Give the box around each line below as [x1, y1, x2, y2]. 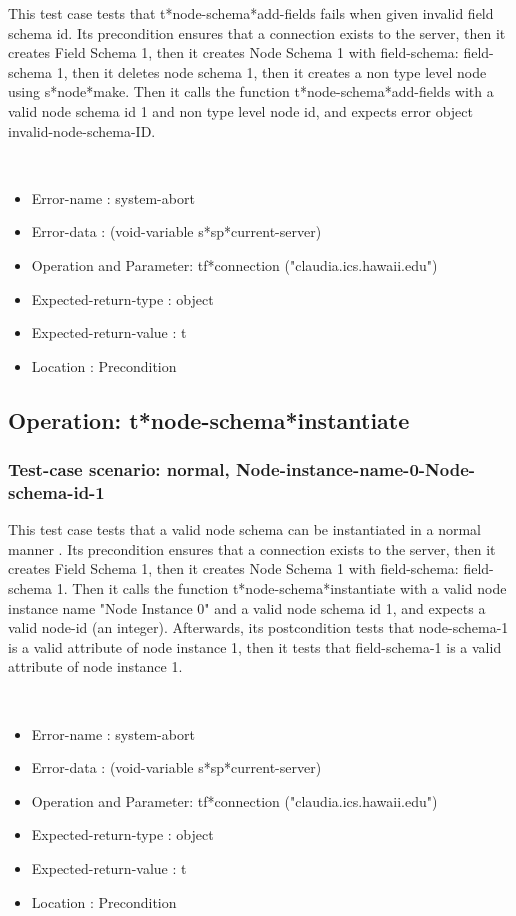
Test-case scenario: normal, [8, 457, 230, 482]
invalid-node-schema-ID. [8, 120, 156, 141]
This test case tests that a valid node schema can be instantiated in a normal [8, 519, 482, 540]
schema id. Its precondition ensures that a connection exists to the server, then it [8, 22, 506, 43]
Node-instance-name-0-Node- [235, 457, 476, 482]
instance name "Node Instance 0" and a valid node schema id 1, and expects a [8, 597, 486, 618]
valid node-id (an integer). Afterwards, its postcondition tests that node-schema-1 [8, 617, 509, 638]
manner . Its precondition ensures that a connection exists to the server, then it [8, 538, 496, 559]
